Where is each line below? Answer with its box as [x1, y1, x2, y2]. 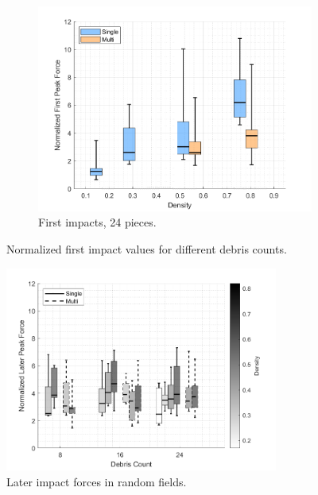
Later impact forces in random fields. [6, 473, 187, 489]
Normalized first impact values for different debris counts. [6, 241, 287, 257]
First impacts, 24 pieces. [38, 214, 157, 230]
